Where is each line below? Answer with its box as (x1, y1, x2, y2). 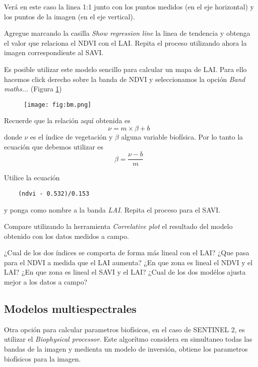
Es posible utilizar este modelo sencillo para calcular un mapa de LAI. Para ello (4, 64, 247, 74)
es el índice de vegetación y (30, 132, 113, 142)
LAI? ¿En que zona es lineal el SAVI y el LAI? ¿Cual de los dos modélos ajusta (4, 267, 246, 277)
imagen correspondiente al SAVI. (4, 47, 104, 58)
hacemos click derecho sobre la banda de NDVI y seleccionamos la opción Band (4, 73, 245, 84)
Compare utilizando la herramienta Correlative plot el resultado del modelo (4, 221, 233, 231)
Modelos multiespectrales (4, 301, 137, 316)
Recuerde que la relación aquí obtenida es (4, 115, 130, 126)
